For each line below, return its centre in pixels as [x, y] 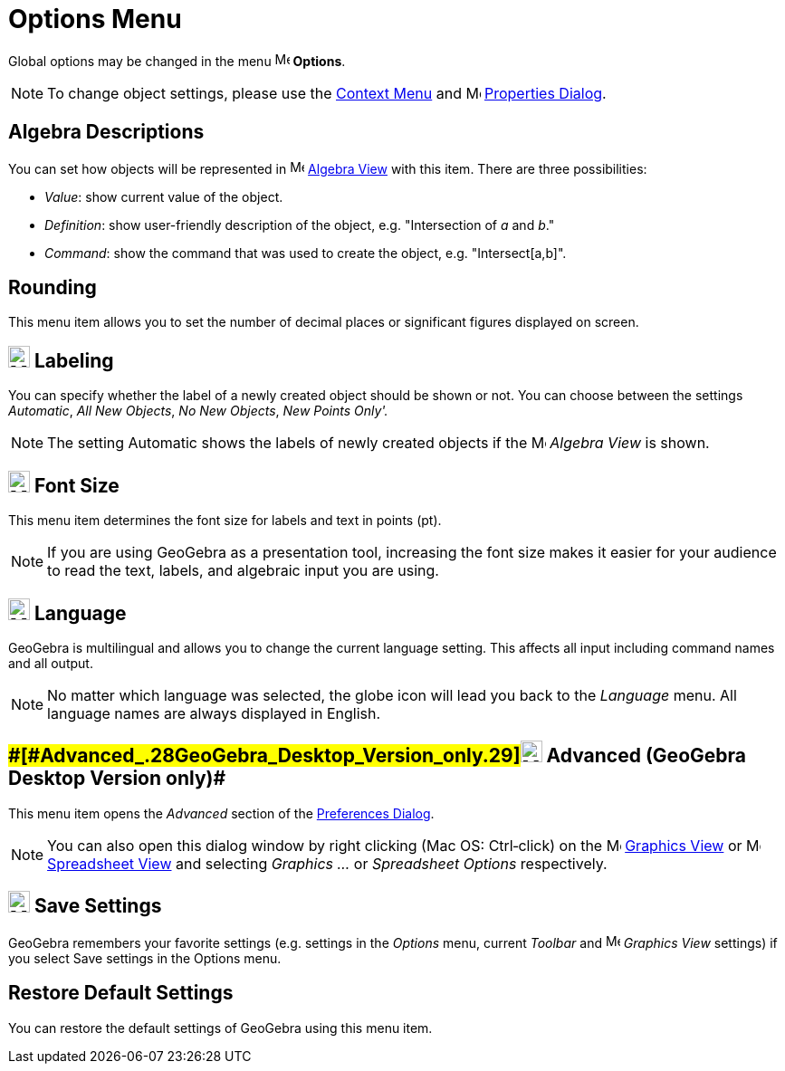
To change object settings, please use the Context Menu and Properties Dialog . [327, 93]
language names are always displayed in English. [214, 713]
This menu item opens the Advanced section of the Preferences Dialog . [221, 813]
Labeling [74, 360]
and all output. [51, 663]
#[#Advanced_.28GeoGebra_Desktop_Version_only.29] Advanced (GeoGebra [377, 756]
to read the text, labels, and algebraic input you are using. [243, 571]
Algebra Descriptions [106, 132]
